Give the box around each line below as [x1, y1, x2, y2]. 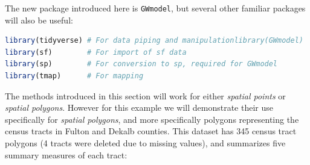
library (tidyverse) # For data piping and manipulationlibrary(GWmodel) [5, 36, 303, 45]
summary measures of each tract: [5, 148, 128, 161]
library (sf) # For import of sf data [5, 48, 187, 57]
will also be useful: [5, 13, 73, 26]
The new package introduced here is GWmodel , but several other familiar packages [5, 2, 306, 14]
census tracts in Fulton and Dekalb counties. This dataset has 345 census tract [5, 125, 297, 137]
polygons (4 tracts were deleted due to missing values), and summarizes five [5, 137, 286, 149]
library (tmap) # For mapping [5, 72, 144, 81]
